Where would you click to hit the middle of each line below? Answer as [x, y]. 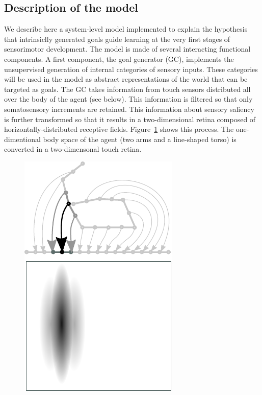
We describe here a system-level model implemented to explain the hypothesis [126, 29]
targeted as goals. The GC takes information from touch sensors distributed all [127, 89]
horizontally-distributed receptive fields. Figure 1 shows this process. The [119, 129]
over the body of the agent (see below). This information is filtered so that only [128, 99]
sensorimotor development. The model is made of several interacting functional [127, 49]
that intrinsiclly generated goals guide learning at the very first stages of [117, 39]
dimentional [22, 139]
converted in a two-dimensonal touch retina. [73, 149]
